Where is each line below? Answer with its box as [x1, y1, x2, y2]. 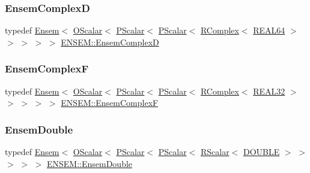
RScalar [200, 145, 229, 158]
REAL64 [253, 24, 285, 37]
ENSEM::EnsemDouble [46, 157, 133, 169]
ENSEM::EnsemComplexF [61, 96, 159, 109]
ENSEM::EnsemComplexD [61, 35, 159, 48]
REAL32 [253, 84, 285, 97]
